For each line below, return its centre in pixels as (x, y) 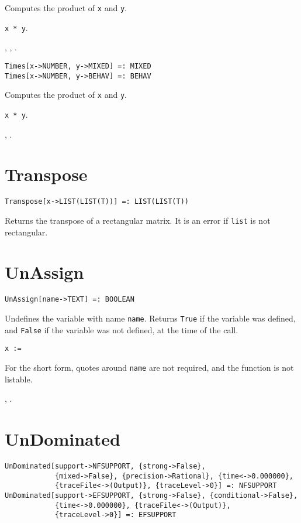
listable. (19, 379)
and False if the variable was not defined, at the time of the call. (122, 329)
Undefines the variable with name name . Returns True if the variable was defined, (150, 318)
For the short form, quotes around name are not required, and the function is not (149, 367)
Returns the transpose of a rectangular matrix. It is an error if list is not (138, 220)
